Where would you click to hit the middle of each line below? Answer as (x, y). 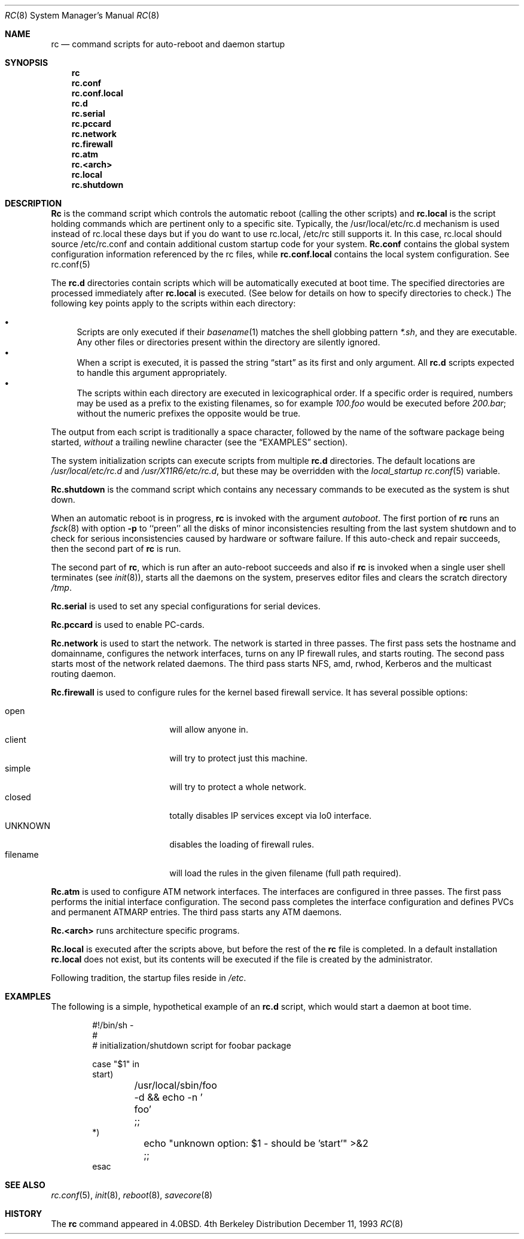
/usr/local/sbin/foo (176, 1085)
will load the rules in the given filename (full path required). (285, 873)
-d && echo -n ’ (168, 1097)
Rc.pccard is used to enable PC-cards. (128, 625)
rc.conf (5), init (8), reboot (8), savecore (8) (132, 1195)
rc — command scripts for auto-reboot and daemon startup (168, 44)
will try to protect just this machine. (238, 758)
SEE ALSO (25, 1185)
